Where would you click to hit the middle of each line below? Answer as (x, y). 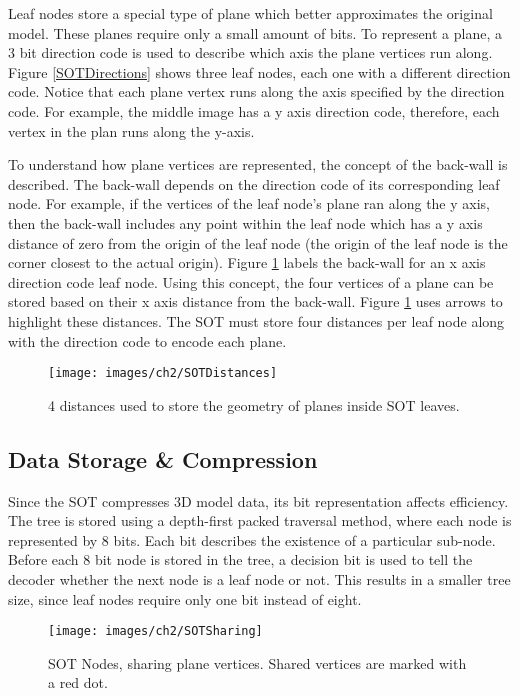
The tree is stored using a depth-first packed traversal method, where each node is (260, 520)
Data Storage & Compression (163, 458)
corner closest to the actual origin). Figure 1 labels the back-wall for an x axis (247, 262)
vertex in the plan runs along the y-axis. (131, 130)
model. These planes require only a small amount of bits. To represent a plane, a (255, 32)
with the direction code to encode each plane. (147, 340)
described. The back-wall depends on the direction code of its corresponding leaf (254, 183)
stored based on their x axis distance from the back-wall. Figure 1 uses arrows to (255, 301)
